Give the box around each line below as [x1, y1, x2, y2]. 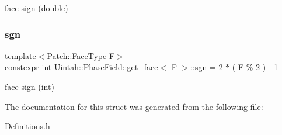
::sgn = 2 [190, 61, 223, 73]
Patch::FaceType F [47, 49, 115, 61]
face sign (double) [5, 2, 68, 13]
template [5, 49, 36, 61]
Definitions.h [5, 120, 50, 132]
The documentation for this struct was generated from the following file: [5, 100, 263, 112]
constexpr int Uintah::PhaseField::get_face [5, 61, 158, 73]
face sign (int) [5, 81, 54, 92]
